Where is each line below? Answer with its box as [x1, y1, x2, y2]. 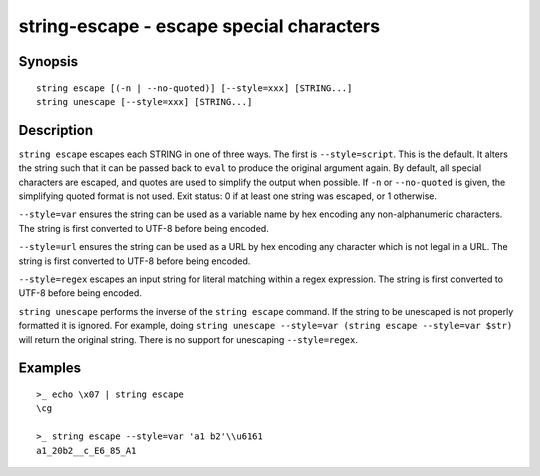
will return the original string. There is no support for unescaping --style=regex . [18, 333, 359, 345]
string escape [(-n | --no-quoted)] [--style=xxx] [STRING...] [36, 82, 353, 94]
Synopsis [18, 53, 79, 70]
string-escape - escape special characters [18, 15, 380, 37]
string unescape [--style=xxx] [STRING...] [36, 96, 253, 107]
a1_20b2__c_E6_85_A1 [36, 445, 137, 456]
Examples [18, 360, 82, 377]
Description [18, 121, 94, 139]
